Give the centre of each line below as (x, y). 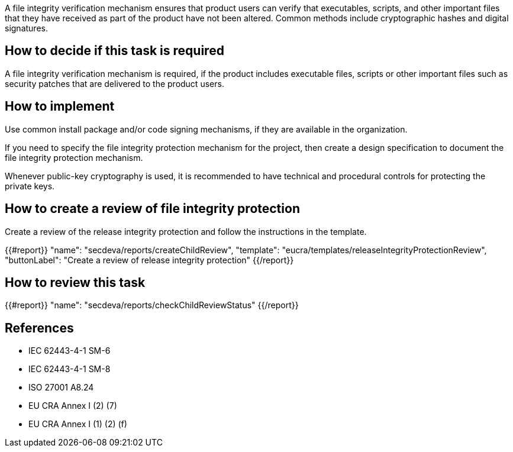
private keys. (30, 186)
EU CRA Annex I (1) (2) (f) (78, 424)
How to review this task (75, 282)
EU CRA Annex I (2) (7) (73, 406)
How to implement (60, 106)
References (39, 328)
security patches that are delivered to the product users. (114, 83)
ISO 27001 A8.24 (61, 388)
